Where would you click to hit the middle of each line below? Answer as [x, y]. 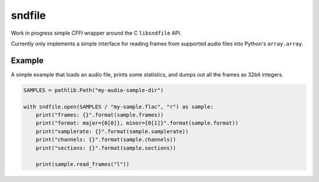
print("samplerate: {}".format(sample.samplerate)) [112, 131]
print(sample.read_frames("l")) [83, 164]
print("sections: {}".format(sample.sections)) [106, 148]
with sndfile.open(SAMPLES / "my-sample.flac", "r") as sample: [118, 107]
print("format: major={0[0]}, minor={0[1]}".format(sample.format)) [137, 123]
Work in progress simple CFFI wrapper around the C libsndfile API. [96, 33]
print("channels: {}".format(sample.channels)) [106, 140]
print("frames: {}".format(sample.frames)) [100, 115]
